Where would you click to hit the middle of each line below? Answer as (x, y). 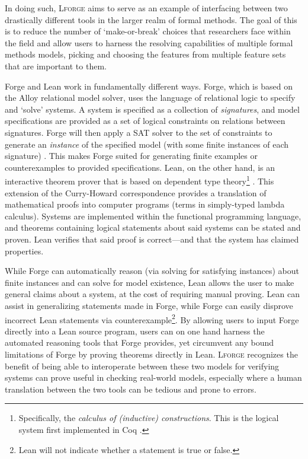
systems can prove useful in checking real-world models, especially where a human (153, 377)
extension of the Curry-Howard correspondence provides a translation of (136, 192)
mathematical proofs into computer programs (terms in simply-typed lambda (145, 204)
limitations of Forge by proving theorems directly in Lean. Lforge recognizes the (151, 354)
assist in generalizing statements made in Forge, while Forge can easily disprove (149, 305)
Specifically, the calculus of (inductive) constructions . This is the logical (149, 418)
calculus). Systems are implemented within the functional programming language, (153, 216)
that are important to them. (56, 66)
